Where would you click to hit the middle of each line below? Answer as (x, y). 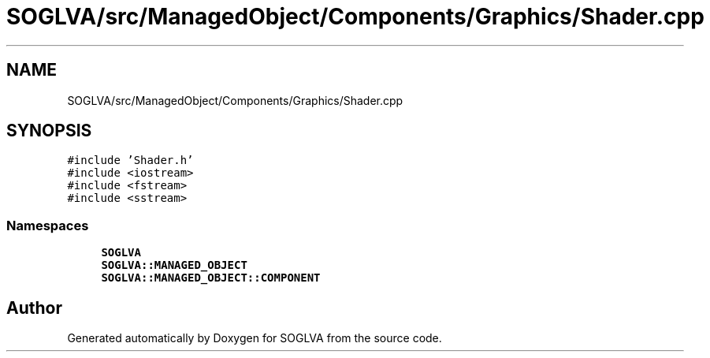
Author (34, 308)
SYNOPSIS (49, 131)
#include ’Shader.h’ (130, 160)
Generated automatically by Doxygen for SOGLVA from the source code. (255, 338)
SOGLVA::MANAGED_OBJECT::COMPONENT (211, 278)
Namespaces (48, 225)
